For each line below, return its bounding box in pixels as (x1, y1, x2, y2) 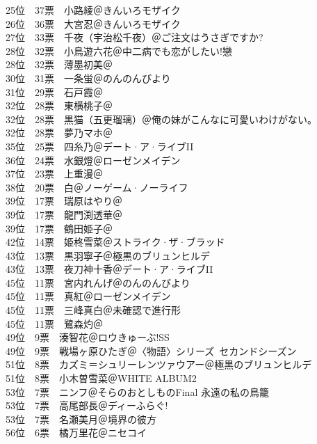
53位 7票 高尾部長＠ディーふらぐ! (6, 398, 168, 413)
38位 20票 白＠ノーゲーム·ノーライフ (6, 180, 188, 194)
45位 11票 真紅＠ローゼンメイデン (6, 289, 171, 303)
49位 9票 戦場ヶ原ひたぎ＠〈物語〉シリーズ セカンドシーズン (6, 343, 297, 358)
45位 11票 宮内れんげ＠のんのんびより (6, 275, 190, 290)
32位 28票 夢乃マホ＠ (6, 125, 113, 140)
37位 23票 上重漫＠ (6, 166, 103, 181)
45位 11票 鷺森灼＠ (6, 316, 103, 331)
